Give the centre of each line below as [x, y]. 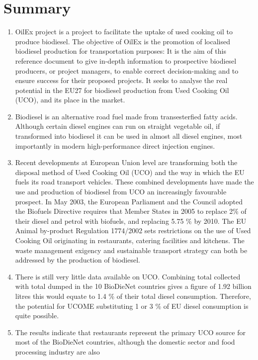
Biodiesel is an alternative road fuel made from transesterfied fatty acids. [126, 116]
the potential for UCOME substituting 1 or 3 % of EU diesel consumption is [132, 306]
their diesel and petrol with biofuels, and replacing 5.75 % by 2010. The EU [131, 221]
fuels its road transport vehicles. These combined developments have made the [134, 182]
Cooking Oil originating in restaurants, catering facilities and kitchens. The [130, 240]
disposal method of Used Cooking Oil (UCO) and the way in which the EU [130, 172]
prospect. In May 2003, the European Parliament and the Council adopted [129, 201]
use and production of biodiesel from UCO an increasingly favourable [121, 192]
